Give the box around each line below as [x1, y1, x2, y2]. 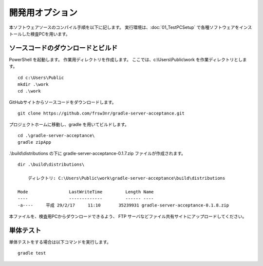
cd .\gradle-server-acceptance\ [18, 133, 95, 138]
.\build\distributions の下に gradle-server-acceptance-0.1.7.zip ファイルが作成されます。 [9, 150, 186, 156]
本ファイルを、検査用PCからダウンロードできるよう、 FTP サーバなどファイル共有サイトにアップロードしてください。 [9, 213, 247, 219]
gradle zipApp [18, 139, 51, 145]
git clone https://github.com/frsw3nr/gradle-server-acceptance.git [18, 111, 185, 116]
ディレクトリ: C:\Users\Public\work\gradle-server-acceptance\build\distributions [27, 175, 225, 181]
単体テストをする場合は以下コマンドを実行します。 [9, 239, 112, 245]
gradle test [18, 250, 46, 256]
